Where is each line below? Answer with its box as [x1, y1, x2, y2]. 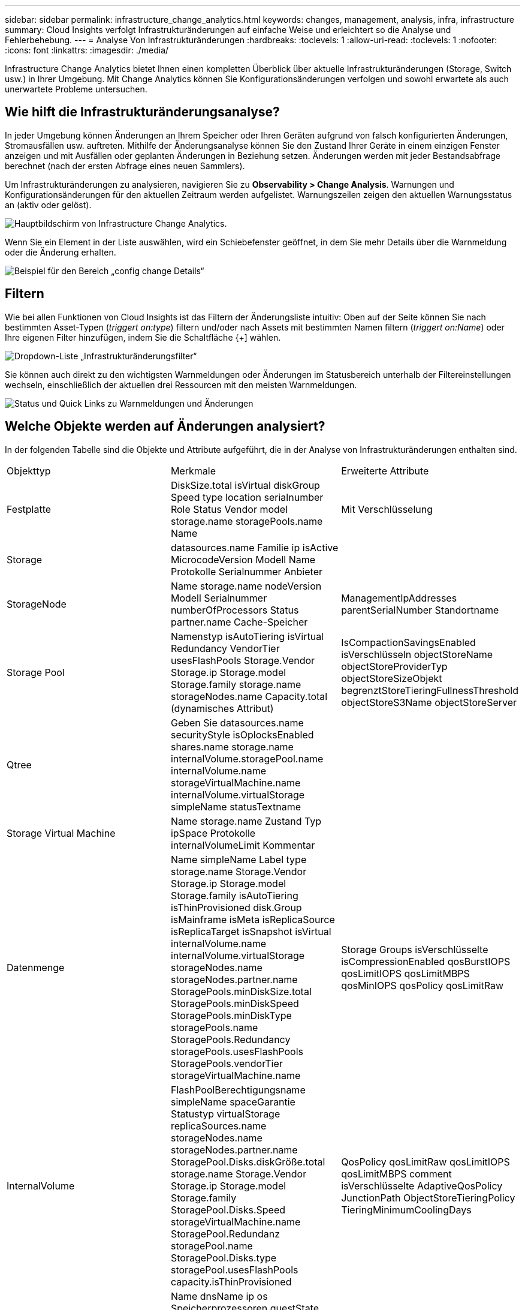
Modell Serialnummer [170, 591, 267, 604]
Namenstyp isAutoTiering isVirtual [170, 630, 324, 642]
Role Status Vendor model [170, 503, 288, 515]
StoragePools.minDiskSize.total [170, 985, 312, 997]
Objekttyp [7, 464, 51, 477]
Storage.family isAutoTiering [170, 889, 298, 902]
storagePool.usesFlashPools [170, 1263, 298, 1276]
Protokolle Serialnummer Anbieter [170, 565, 322, 578]
